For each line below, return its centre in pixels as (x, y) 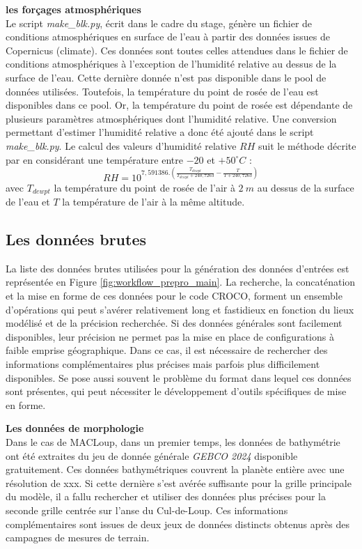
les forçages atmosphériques (73, 9)
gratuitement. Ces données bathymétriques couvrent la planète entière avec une (175, 469)
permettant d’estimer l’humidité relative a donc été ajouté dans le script (160, 132)
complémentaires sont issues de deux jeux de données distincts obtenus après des (178, 524)
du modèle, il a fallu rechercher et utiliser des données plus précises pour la (166, 496)
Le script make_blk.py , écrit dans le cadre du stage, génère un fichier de (159, 23)
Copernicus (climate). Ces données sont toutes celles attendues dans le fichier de (177, 50)
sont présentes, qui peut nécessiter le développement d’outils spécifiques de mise (176, 391)
